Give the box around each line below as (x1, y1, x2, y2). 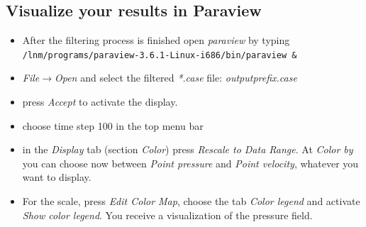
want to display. (22, 170, 91, 184)
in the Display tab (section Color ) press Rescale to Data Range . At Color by (22, 142, 353, 157)
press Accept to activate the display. (22, 94, 178, 109)
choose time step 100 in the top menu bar (22, 118, 204, 133)
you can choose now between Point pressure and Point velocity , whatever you (22, 155, 359, 170)
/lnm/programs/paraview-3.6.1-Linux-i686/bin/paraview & (22, 50, 297, 60)
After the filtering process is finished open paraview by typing (22, 33, 290, 48)
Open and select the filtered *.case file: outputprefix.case (55, 70, 297, 85)
